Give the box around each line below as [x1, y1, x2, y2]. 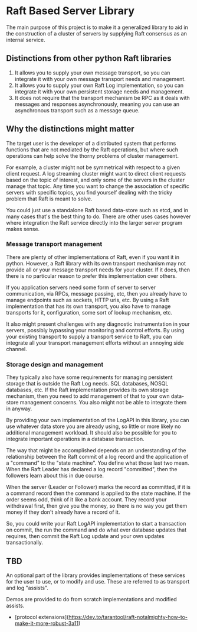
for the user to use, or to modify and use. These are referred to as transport [6, 578, 190, 585]
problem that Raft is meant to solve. [6, 195, 93, 202]
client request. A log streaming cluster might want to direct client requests [6, 170, 186, 177]
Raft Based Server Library [6, 4, 134, 18]
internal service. [6, 36, 45, 43]
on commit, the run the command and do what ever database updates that [6, 526, 187, 533]
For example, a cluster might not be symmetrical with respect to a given [6, 164, 180, 171]
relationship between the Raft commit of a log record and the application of [6, 453, 189, 461]
